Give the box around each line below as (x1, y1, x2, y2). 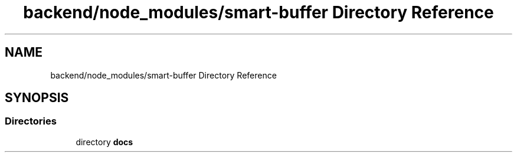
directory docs (76, 136, 133, 147)
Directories (5, 115, 57, 127)
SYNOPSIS (5, 90, 69, 106)
